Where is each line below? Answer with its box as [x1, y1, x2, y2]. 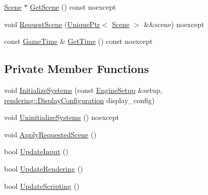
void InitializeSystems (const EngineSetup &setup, [4, 84, 163, 95]
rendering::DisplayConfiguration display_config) [4, 94, 155, 105]
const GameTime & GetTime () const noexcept [4, 36, 153, 46]
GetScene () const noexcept [30, 2, 116, 12]
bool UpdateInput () [4, 146, 68, 157]
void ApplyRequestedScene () [4, 129, 97, 139]
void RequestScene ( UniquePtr [4, 18, 100, 29]
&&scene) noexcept [144, 18, 204, 29]
